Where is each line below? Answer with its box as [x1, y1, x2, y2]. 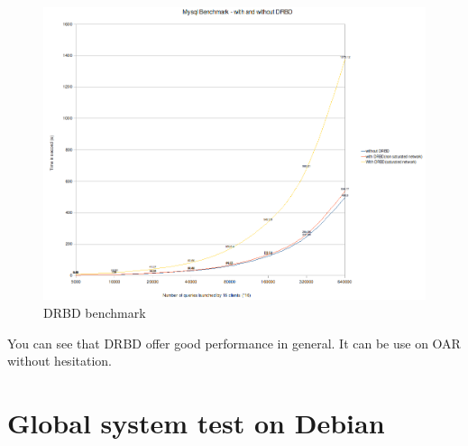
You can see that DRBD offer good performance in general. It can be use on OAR [7, 333, 461, 352]
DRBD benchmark [43, 302, 146, 321]
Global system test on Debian [7, 404, 385, 441]
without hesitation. [7, 351, 112, 370]
